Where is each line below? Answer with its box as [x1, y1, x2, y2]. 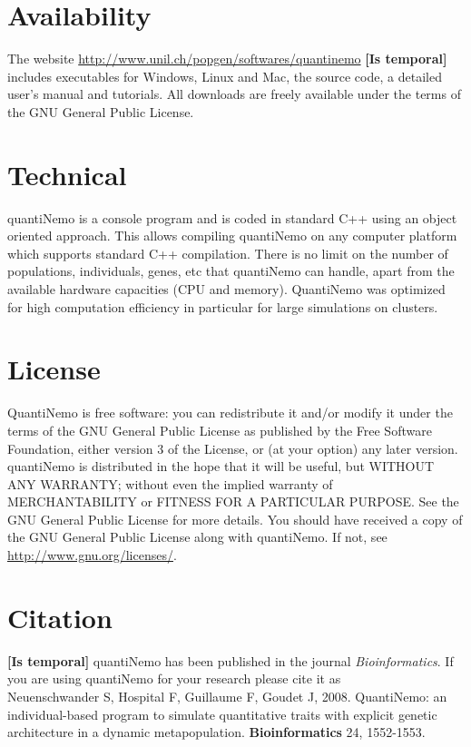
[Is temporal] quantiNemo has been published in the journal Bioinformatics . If [7, 651, 454, 670]
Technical [7, 155, 127, 192]
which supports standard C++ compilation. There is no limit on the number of [7, 243, 448, 262]
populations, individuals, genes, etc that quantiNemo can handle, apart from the [7, 261, 455, 280]
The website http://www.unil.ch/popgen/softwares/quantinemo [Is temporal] [7, 49, 447, 68]
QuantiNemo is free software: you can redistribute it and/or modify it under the [7, 403, 453, 422]
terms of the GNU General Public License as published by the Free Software [7, 420, 432, 439]
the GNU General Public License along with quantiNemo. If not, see [7, 527, 388, 546]
